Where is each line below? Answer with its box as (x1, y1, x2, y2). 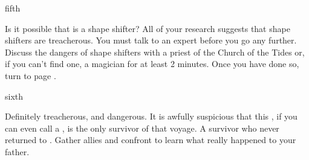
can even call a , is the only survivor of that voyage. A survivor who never (5, 121, 279, 134)
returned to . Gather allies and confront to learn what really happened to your (5, 133, 296, 146)
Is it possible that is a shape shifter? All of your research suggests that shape (5, 22, 290, 34)
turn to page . (5, 69, 56, 82)
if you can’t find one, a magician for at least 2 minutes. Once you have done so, (5, 57, 299, 70)
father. (5, 145, 30, 158)
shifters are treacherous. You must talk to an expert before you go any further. (5, 34, 297, 46)
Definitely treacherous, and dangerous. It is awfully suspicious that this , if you (5, 110, 298, 123)
